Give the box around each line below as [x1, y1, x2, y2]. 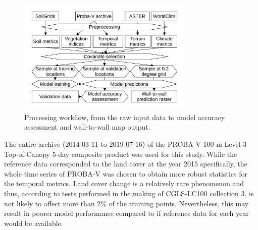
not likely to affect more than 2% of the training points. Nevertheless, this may [4, 198, 249, 208]
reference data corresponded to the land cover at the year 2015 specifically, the [4, 158, 247, 169]
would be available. [4, 217, 63, 228]
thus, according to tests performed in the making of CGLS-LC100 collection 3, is [4, 188, 254, 198]
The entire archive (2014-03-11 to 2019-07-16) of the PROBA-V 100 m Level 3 [4, 139, 247, 149]
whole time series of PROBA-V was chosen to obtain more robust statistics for [4, 168, 247, 179]
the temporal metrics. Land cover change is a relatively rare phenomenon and [4, 178, 244, 189]
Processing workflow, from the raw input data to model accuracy [24, 111, 225, 122]
